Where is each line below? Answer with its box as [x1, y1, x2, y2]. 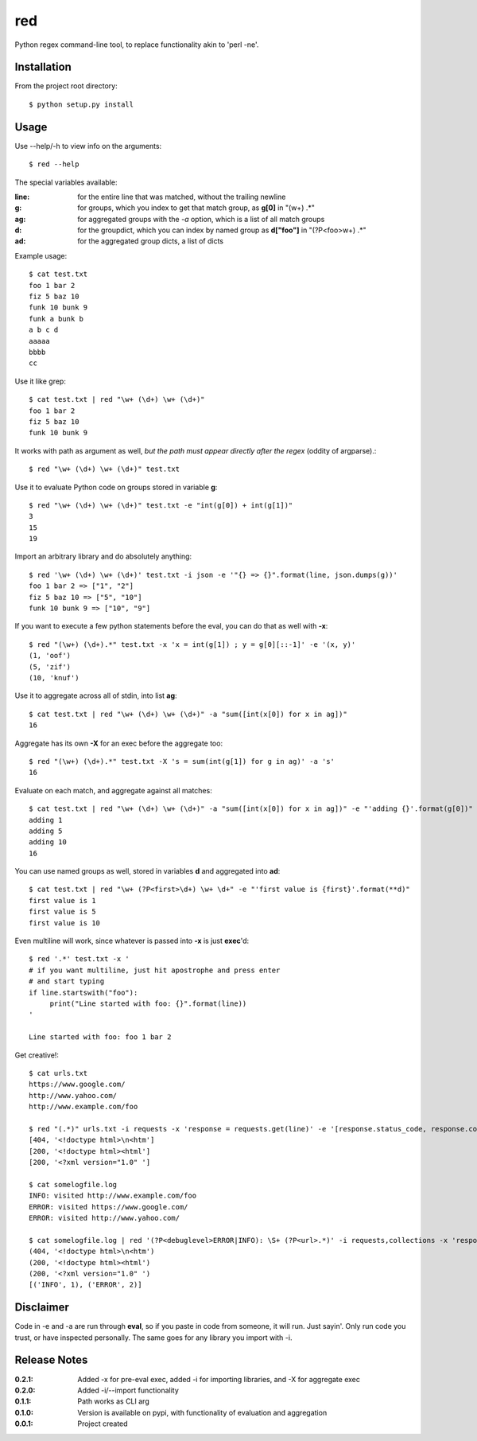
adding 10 [29, 838, 67, 847]
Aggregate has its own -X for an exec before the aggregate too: [14, 738, 223, 748]
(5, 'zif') [29, 662, 72, 672]
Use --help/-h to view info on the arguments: [14, 141, 162, 150]
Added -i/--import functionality [77, 1385, 179, 1395]
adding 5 [29, 826, 63, 835]
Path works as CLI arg [77, 1396, 150, 1406]
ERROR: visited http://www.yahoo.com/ [29, 1213, 180, 1222]
